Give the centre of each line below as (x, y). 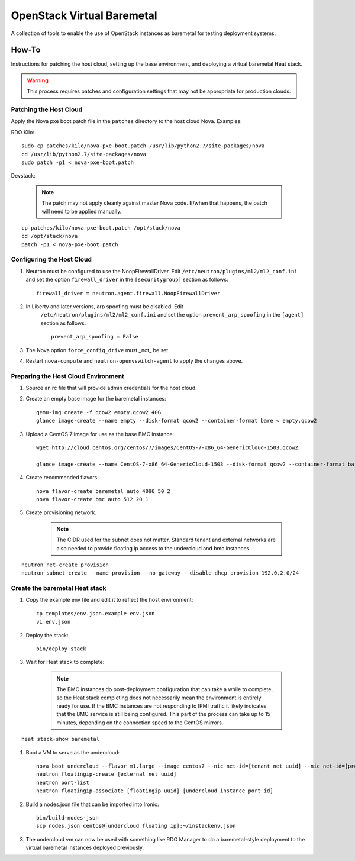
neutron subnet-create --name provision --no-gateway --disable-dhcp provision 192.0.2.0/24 (160, 573)
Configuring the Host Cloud (51, 259)
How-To (26, 50)
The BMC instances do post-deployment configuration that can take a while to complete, (165, 689)
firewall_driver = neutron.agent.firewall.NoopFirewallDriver (128, 293)
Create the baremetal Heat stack (59, 588)
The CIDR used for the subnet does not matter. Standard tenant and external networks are (166, 540)
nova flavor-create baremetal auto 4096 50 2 (104, 491)
